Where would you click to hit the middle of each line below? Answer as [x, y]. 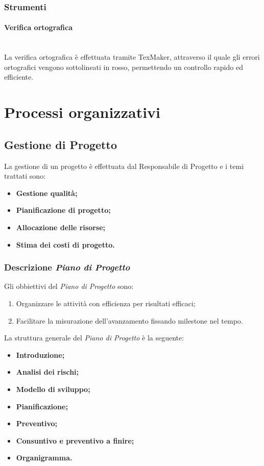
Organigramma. [44, 458]
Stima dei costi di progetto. [65, 244]
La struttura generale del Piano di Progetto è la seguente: [94, 338]
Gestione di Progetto [61, 144]
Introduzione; [40, 354]
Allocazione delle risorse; [61, 227]
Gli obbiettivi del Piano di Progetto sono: [69, 286]
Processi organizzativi [82, 112]
